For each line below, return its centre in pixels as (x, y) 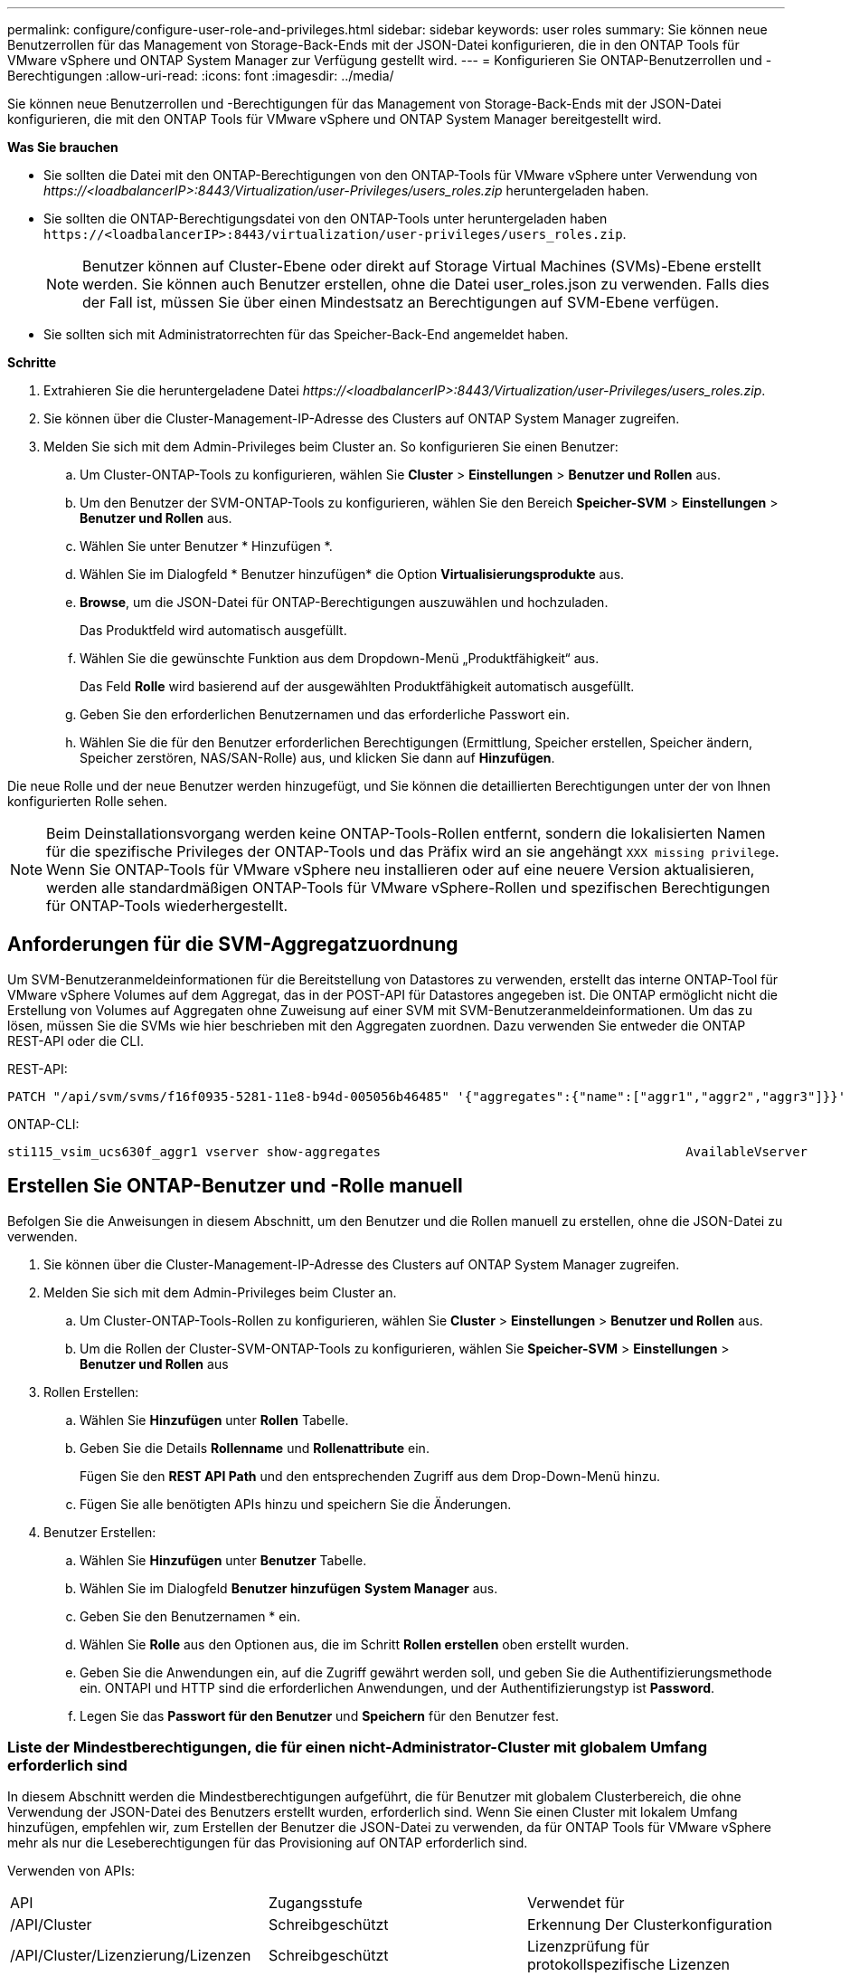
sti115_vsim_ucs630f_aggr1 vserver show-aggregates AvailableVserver (408, 1151)
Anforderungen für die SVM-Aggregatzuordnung (233, 945)
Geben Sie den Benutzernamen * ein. (190, 1616)
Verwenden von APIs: (71, 1871)
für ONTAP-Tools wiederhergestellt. (167, 906)
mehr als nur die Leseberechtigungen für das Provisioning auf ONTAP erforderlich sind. (268, 1843)
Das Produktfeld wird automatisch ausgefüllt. (213, 630)
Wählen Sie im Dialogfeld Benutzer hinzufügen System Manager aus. (289, 1588)
